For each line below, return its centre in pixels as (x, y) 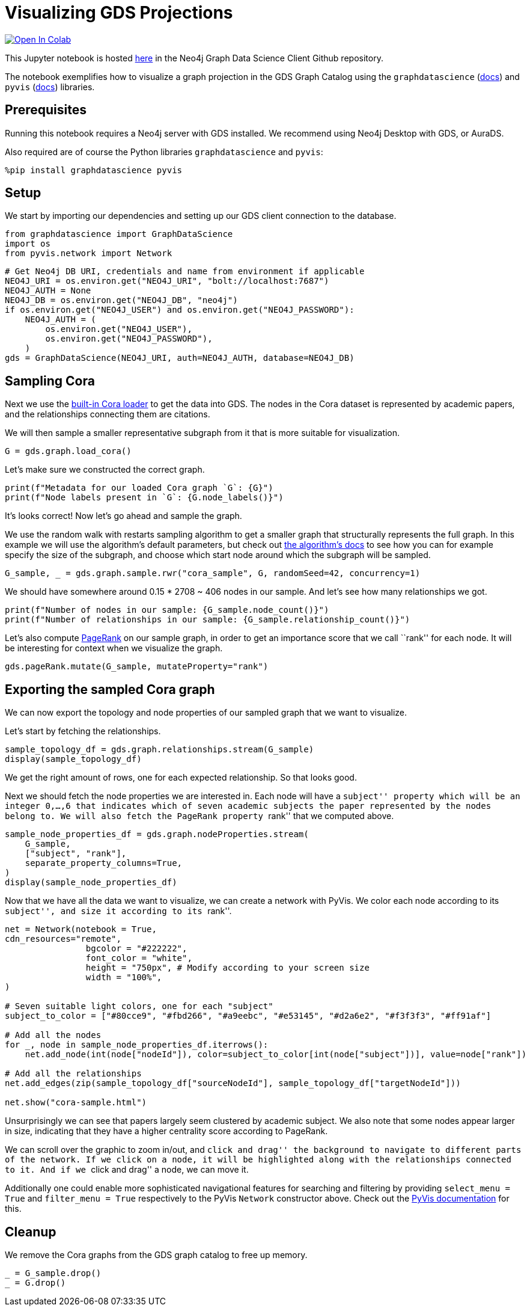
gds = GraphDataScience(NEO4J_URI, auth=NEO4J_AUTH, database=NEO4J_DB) (180, 358)
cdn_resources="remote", (63, 939)
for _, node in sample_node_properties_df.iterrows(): (137, 1045)
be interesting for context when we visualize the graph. (114, 648)
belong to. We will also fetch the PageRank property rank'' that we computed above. (200, 816)
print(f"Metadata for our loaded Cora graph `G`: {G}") (139, 488)
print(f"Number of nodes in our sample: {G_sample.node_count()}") (167, 610)
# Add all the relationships (73, 1074)
